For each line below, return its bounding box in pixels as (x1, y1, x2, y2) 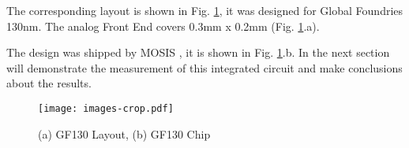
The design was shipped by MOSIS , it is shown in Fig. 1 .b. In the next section (6, 44, 390, 61)
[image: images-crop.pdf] (38, 102, 174, 114)
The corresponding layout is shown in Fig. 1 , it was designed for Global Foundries (6, 2, 403, 18)
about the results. (6, 75, 92, 91)
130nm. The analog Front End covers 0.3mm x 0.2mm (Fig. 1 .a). (6, 17, 320, 34)
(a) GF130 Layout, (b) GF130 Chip (38, 125, 211, 142)
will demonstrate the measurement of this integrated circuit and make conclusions (6, 59, 403, 76)
